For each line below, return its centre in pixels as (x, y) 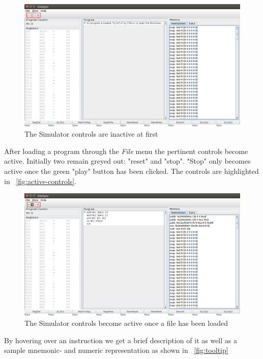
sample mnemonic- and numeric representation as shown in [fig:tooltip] (116, 350)
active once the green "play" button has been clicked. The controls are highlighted (131, 171)
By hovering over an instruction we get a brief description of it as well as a (121, 340)
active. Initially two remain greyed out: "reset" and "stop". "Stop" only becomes (127, 161)
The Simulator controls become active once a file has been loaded (126, 323)
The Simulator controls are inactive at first (91, 134)
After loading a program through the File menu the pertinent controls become (126, 151)
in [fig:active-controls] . (40, 181)
